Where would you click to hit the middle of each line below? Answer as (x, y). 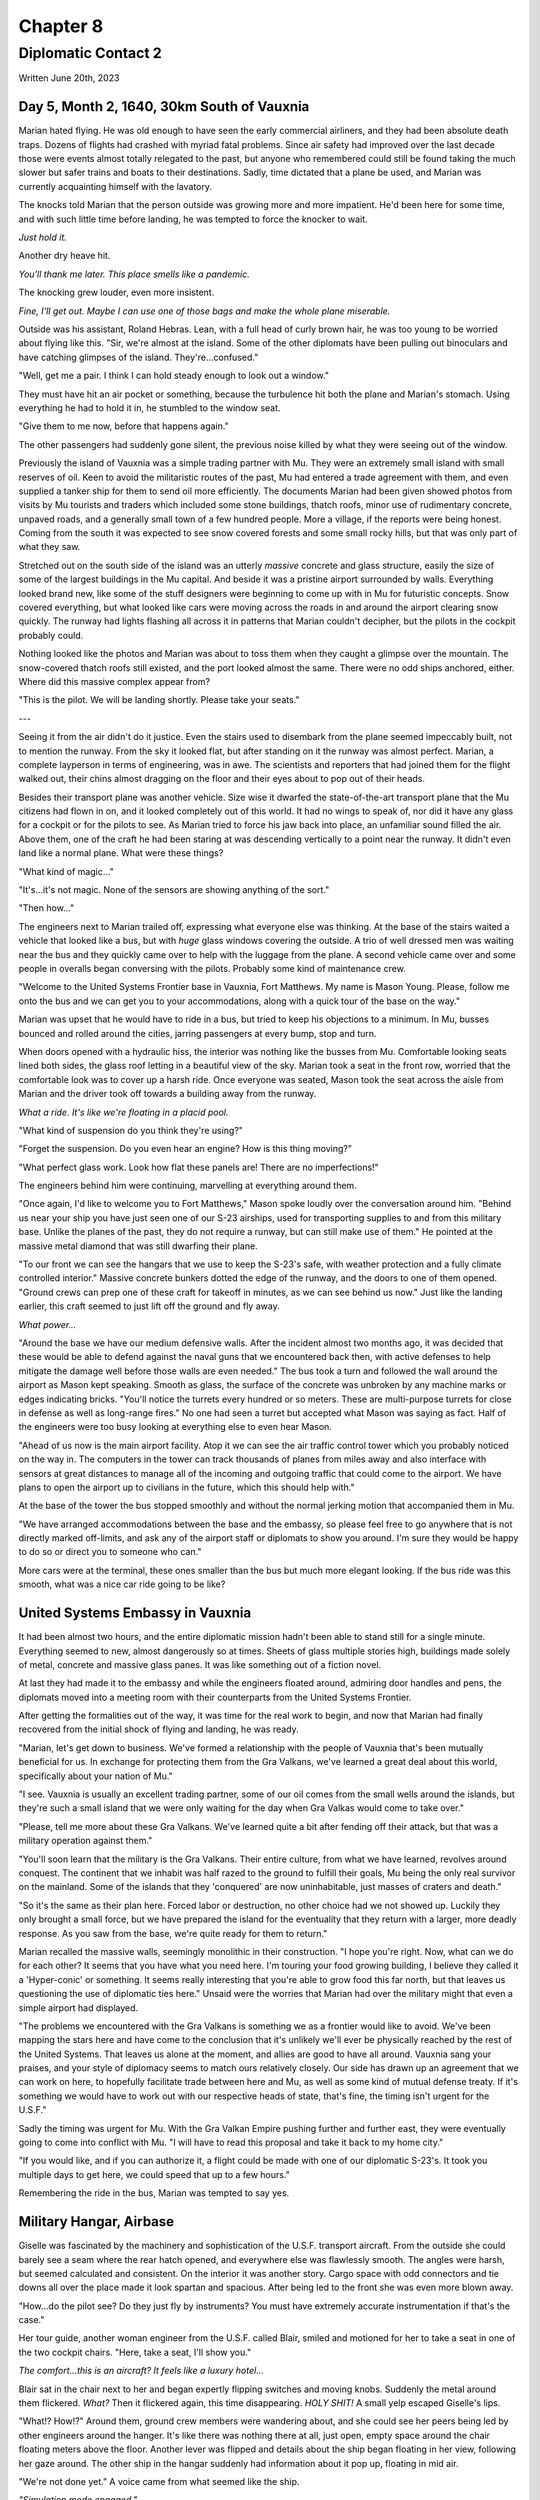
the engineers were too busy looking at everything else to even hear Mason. (175, 1427)
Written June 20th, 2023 (69, 78)
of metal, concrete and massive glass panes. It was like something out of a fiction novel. (200, 1664)
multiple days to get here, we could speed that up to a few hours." (154, 2174)
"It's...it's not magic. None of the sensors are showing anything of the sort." (174, 890)
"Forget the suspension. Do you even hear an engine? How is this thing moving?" (185, 1149)
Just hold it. (42, 237)
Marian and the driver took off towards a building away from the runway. (167, 1094)
